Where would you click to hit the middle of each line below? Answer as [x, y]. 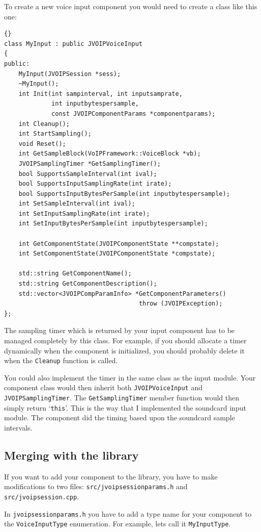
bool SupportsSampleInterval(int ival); [88, 174]
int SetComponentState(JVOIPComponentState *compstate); [117, 254]
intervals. [18, 427]
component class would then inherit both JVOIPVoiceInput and [103, 387]
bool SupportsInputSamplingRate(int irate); [95, 184]
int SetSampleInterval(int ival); [77, 204]
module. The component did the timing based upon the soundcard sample [120, 417]
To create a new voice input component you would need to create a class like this [131, 6]
